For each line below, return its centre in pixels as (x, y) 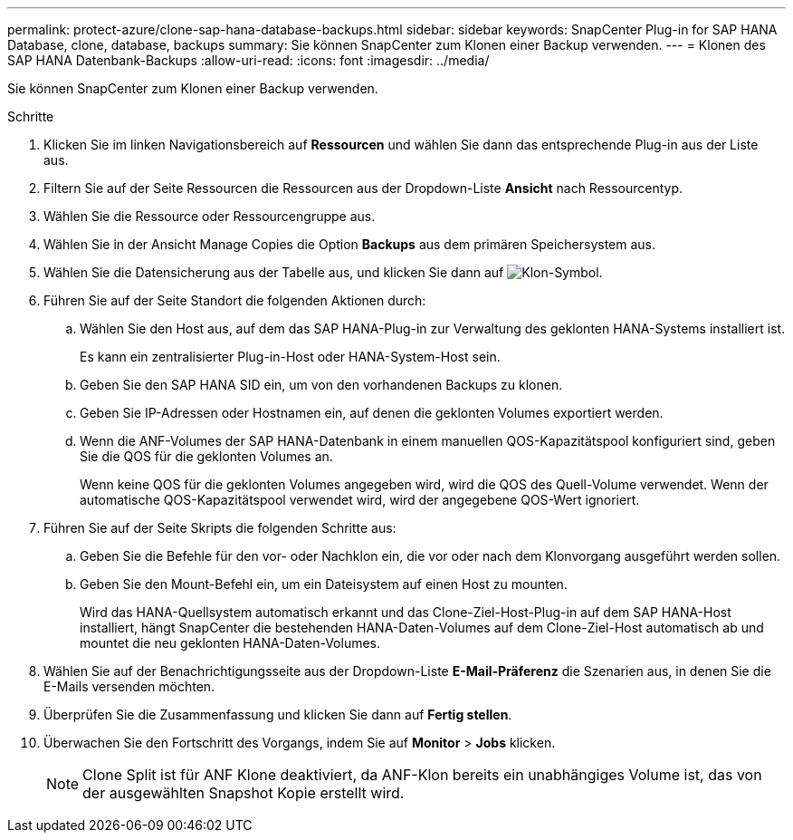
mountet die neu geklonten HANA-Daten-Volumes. (230, 643)
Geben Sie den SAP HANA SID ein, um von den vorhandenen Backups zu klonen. (321, 385)
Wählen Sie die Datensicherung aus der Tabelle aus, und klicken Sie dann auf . (323, 272)
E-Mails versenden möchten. (129, 686)
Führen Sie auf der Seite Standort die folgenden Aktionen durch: (235, 300)
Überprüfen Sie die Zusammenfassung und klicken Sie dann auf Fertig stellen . (278, 714)
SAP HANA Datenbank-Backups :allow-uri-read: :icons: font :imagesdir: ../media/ (248, 60)
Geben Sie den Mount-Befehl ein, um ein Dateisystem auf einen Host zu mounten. (324, 584)
